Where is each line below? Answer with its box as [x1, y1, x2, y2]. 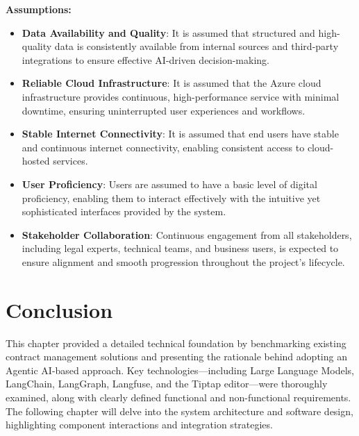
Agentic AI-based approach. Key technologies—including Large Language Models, [6, 362, 354, 377]
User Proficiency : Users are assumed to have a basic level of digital [22, 176, 317, 191]
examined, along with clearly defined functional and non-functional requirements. [6, 390, 351, 404]
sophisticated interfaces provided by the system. [22, 204, 226, 219]
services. [53, 153, 88, 168]
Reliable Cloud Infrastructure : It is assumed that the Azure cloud [22, 76, 322, 90]
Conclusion [6, 295, 113, 324]
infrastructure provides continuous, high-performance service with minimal [22, 89, 340, 103]
